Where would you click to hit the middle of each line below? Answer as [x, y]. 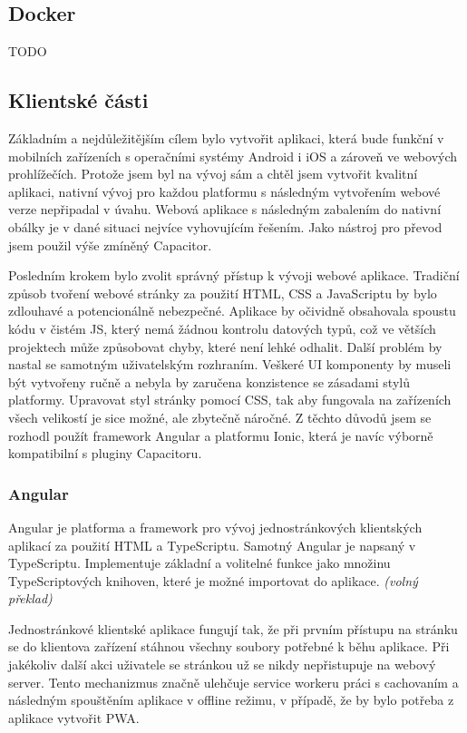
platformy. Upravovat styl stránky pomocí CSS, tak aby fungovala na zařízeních [230, 400]
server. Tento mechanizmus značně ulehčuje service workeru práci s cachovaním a [233, 682]
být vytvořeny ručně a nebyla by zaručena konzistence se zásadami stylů [209, 381]
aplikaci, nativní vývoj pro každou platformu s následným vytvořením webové [224, 191]
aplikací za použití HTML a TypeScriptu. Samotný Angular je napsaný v [212, 545]
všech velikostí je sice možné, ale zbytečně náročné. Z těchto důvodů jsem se [220, 417]
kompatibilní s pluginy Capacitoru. [105, 453]
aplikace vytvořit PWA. [74, 717]
